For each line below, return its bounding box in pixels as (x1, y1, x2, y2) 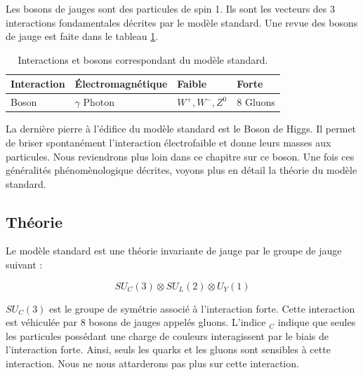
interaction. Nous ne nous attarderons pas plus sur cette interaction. (6, 356, 299, 371)
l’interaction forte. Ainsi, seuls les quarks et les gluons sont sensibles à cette (6, 342, 331, 357)
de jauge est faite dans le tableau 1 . (6, 29, 159, 43)
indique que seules (277, 315, 356, 329)
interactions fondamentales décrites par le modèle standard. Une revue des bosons (6, 15, 358, 29)
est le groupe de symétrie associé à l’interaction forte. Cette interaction (49, 301, 355, 315)
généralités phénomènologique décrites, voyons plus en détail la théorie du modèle (6, 163, 357, 177)
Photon (83, 95, 115, 109)
